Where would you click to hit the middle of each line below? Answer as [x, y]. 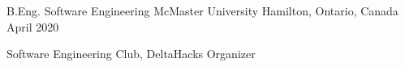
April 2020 [33, 26]
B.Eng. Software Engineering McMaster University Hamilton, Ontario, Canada [202, 10]
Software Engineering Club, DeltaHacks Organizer [131, 54]
